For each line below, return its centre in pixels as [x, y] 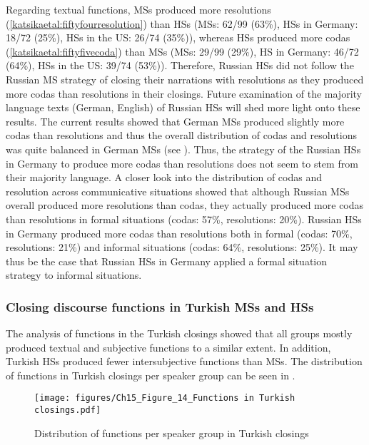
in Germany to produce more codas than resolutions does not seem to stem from [182, 163]
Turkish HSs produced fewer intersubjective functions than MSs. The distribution [184, 361]
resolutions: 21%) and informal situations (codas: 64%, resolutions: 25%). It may [182, 247]
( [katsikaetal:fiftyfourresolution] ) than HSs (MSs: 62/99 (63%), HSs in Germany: [182, 23]
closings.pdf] [68, 410]
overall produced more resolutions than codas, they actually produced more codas [185, 205]
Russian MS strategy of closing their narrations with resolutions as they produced [185, 79]
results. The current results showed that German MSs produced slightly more [175, 121]
